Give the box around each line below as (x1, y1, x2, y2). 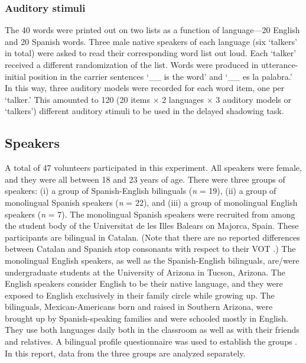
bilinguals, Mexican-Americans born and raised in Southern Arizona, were (5, 300, 273, 313)
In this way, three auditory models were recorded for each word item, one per (5, 82, 285, 94)
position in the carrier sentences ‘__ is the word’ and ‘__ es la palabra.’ (28, 70, 292, 82)
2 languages (162, 93, 204, 105)
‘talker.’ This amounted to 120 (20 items (5, 93, 150, 105)
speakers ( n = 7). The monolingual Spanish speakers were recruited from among (5, 208, 295, 220)
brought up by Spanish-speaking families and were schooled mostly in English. (5, 312, 288, 324)
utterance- (261, 59, 298, 70)
